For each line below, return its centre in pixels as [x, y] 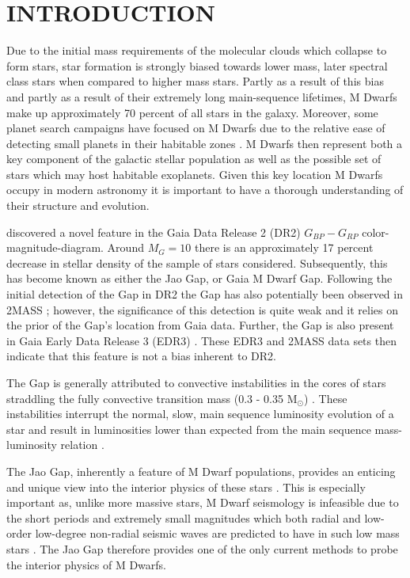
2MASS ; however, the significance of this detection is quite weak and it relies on [203, 309]
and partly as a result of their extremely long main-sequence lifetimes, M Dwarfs [202, 96]
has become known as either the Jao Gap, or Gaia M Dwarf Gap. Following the [199, 278]
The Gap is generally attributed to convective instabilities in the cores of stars [196, 382]
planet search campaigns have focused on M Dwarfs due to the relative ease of [196, 128]
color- [376, 232]
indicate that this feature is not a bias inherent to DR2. [141, 356]
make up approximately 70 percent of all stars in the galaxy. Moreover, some [192, 112]
